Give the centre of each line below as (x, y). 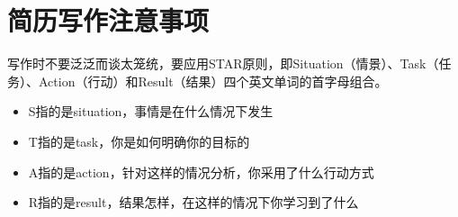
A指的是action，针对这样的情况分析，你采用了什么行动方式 (201, 172)
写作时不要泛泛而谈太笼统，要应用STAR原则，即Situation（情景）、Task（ (223, 63)
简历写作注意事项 (108, 20)
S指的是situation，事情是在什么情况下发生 (151, 111)
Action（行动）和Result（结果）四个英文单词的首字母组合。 (213, 81)
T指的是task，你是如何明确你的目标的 (139, 141)
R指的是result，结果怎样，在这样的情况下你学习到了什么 (193, 202)
